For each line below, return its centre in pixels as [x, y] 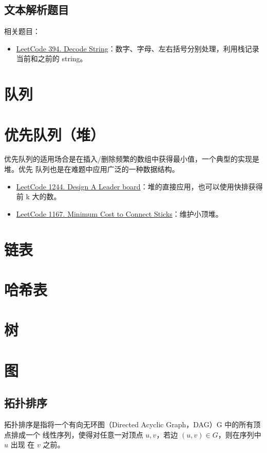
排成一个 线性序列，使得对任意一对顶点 [77, 434]
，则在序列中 [240, 434]
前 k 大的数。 [39, 196]
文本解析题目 [36, 10]
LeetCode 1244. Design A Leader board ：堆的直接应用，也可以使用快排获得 [139, 186]
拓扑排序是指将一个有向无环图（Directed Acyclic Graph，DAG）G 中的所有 [129, 424]
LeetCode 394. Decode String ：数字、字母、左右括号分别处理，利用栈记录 [138, 48]
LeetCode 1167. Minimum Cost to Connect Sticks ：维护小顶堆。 [119, 213]
